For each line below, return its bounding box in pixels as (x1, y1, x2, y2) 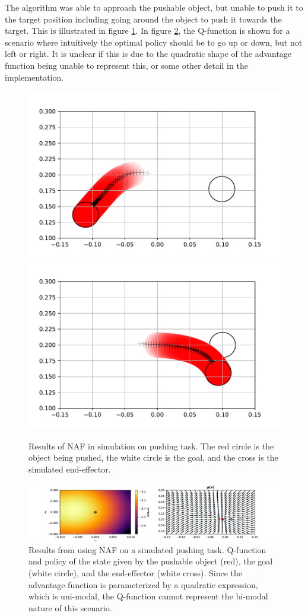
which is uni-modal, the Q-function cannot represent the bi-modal (28, 590, 268, 602)
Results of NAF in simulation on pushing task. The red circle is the (28, 439, 274, 452)
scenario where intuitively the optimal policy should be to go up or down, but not (5, 36, 303, 48)
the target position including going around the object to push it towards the (5, 12, 282, 25)
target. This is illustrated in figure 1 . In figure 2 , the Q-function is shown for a (5, 24, 290, 37)
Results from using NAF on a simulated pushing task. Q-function (28, 543, 266, 556)
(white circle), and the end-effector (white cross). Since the (28, 566, 242, 579)
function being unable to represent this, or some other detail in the (5, 59, 248, 71)
